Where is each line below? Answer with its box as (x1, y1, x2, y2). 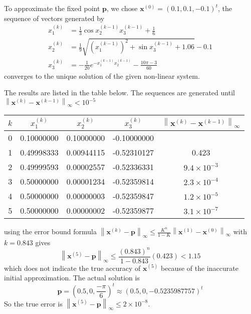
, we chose (107, 3, 138, 13)
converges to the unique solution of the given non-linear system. (4, 70, 200, 81)
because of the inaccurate (161, 262, 238, 273)
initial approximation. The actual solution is (4, 272, 140, 283)
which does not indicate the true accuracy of (4, 262, 141, 273)
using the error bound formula (4, 226, 97, 237)
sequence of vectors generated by (4, 13, 105, 23)
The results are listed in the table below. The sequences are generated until (4, 87, 235, 98)
